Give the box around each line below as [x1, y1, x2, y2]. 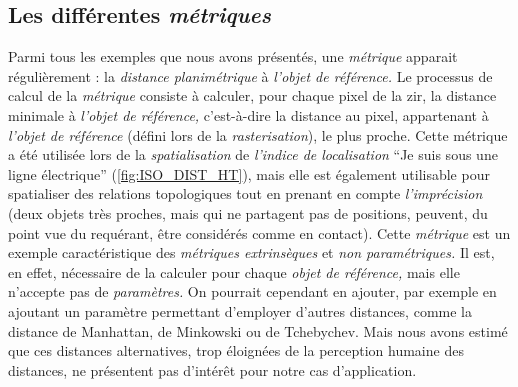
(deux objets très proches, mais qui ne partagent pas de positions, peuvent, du [8, 202, 488, 223]
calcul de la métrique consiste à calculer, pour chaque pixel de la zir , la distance [8, 85, 497, 106]
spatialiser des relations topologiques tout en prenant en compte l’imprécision [8, 183, 483, 204]
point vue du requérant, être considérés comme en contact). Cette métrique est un [8, 222, 511, 243]
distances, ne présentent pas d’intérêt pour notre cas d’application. [8, 359, 417, 380]
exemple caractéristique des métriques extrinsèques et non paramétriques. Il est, [8, 242, 495, 263]
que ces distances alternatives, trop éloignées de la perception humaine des [8, 340, 464, 361]
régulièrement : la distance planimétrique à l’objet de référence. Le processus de [8, 65, 493, 86]
